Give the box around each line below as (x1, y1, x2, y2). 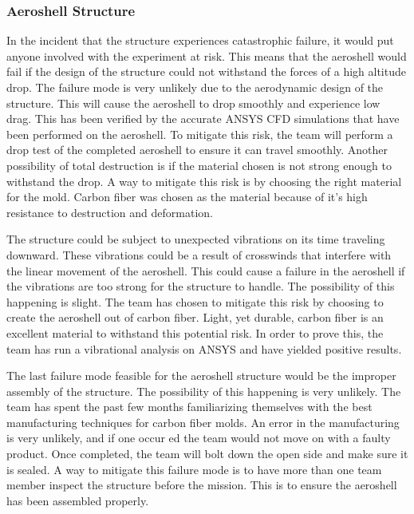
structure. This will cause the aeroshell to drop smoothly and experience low (6, 94, 380, 111)
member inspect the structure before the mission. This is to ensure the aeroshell (6, 476, 397, 493)
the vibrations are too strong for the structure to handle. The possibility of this (6, 278, 395, 295)
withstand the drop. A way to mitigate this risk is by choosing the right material (6, 172, 402, 189)
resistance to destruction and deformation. (6, 204, 213, 220)
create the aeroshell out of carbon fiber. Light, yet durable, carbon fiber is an (6, 309, 384, 326)
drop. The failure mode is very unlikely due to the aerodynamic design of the (6, 79, 384, 95)
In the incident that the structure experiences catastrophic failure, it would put (6, 32, 394, 49)
